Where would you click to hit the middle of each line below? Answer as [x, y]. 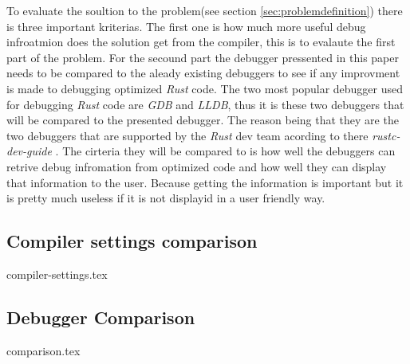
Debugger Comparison [101, 317]
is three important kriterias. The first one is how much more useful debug [186, 26]
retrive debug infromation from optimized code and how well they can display [197, 166]
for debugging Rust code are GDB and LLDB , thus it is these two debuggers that [205, 104]
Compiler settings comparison [132, 241]
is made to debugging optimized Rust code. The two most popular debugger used [205, 88]
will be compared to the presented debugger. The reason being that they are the [203, 120]
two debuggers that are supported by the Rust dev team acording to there [187, 135]
